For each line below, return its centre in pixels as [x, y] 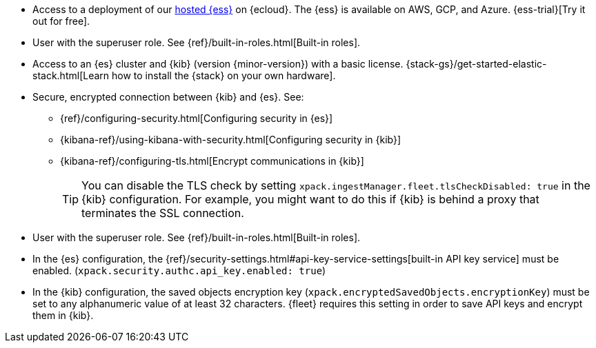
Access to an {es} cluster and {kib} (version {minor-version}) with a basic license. [218, 64]
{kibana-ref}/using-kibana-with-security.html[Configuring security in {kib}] [231, 140]
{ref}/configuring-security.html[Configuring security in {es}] [197, 118]
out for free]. [61, 21]
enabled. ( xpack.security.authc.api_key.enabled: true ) [179, 270]
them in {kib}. [63, 315]
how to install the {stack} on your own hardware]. [224, 75]
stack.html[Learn [71, 75]
